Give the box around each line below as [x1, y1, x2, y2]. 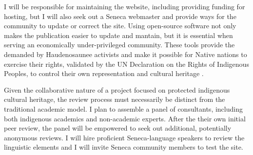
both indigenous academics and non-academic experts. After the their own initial [4, 113, 246, 123]
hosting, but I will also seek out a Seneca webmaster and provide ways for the [4, 11, 236, 21]
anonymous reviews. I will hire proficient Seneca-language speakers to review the [4, 132, 245, 142]
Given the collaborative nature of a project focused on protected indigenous [4, 84, 230, 95]
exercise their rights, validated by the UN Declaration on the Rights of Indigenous [4, 58, 249, 69]
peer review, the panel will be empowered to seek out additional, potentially [4, 123, 232, 133]
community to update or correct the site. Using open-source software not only [4, 20, 236, 31]
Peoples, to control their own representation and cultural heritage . [4, 68, 204, 78]
